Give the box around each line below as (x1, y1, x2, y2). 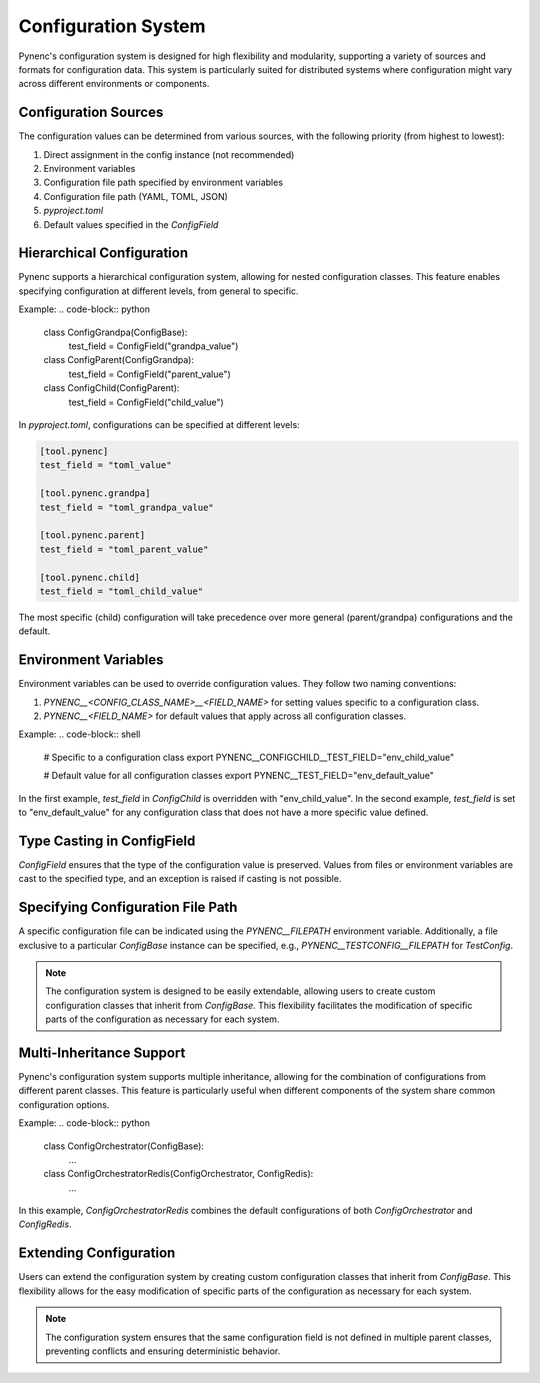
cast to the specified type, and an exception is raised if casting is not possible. (18, 873, 342, 885)
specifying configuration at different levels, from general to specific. (18, 285, 299, 297)
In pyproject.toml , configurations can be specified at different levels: (18, 419, 300, 430)
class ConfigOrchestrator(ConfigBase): (43, 1140, 205, 1152)
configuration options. (18, 1098, 110, 1110)
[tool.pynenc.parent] (39, 530, 146, 541)
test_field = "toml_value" (39, 460, 172, 471)
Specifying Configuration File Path (18, 899, 238, 916)
